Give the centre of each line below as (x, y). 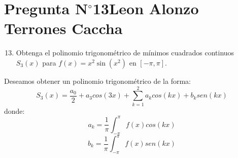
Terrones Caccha (63, 28)
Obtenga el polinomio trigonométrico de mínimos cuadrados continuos (125, 53)
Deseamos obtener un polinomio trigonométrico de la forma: (98, 81)
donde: (14, 110)
